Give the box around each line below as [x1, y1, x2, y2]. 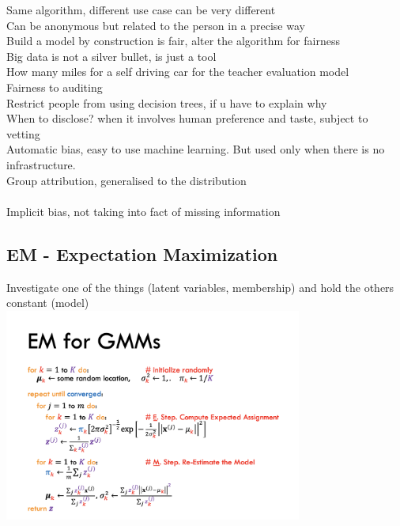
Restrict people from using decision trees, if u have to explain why [6, 94, 327, 111]
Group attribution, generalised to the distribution [6, 172, 247, 188]
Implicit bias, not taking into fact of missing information [6, 202, 281, 219]
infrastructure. [6, 156, 76, 172]
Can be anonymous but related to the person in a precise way [6, 17, 305, 33]
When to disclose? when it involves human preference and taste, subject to [6, 110, 368, 127]
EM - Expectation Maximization [6, 241, 278, 266]
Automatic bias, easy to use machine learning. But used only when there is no [6, 141, 385, 157]
